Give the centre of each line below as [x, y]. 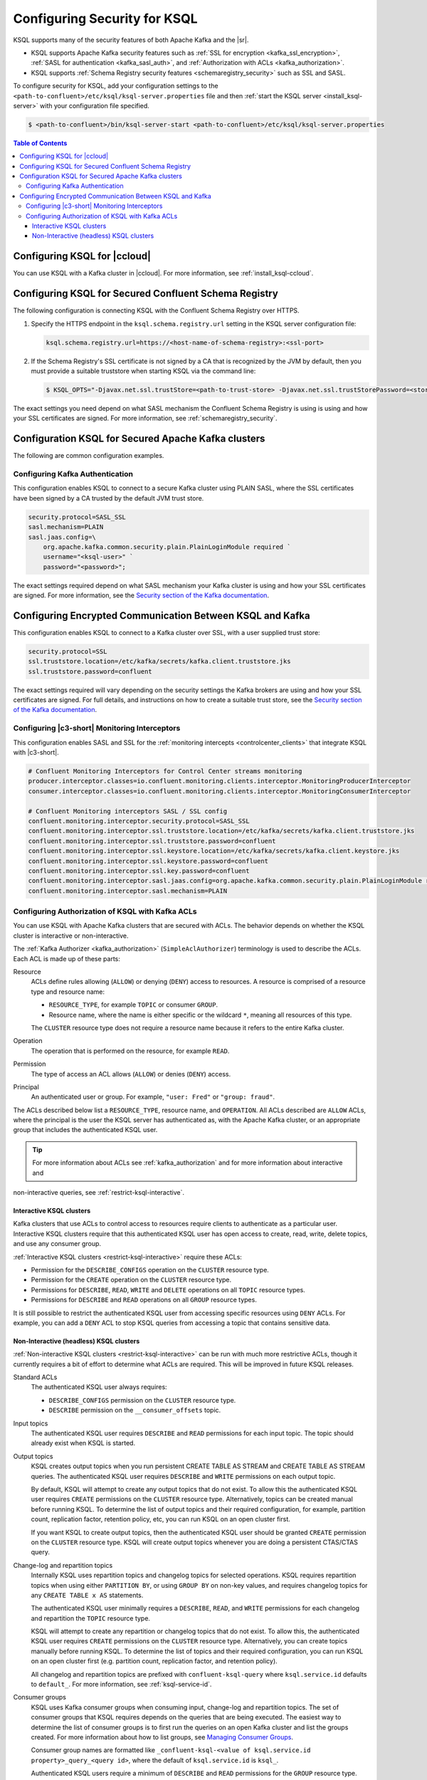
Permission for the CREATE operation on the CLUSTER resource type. [131, 1280]
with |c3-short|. [36, 753]
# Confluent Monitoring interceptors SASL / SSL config [128, 811]
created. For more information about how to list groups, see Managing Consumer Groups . [162, 1737]
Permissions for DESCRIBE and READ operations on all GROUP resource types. [144, 1300]
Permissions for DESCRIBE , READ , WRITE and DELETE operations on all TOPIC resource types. [168, 1289]
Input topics [31, 1423]
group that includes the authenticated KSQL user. [85, 1130]
